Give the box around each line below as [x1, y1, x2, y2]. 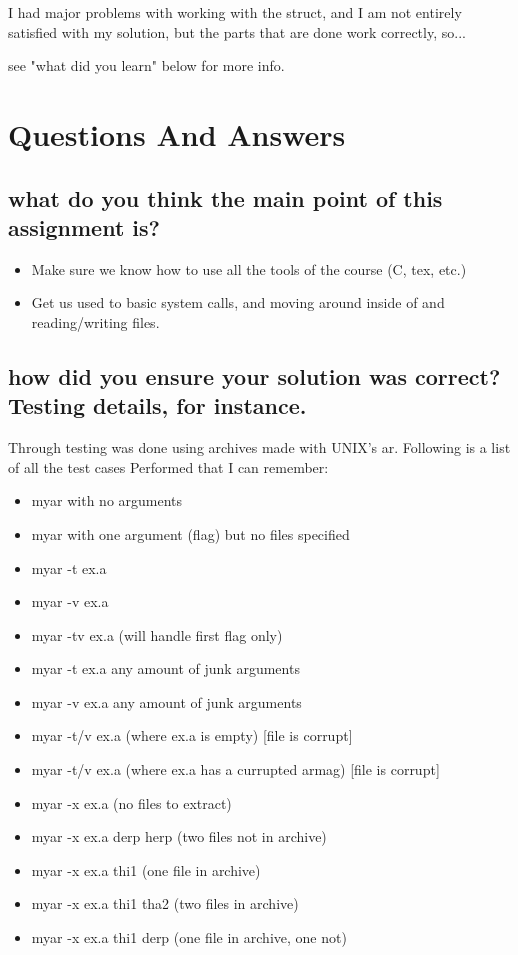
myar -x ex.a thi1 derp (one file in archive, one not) [31, 927, 347, 948]
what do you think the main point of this [8, 182, 443, 213]
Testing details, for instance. [8, 390, 307, 421]
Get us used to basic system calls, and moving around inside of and [31, 292, 445, 313]
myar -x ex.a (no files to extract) [31, 792, 232, 813]
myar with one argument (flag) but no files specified [31, 523, 350, 544]
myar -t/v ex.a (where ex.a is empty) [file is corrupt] [31, 725, 353, 746]
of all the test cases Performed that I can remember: [8, 456, 329, 477]
